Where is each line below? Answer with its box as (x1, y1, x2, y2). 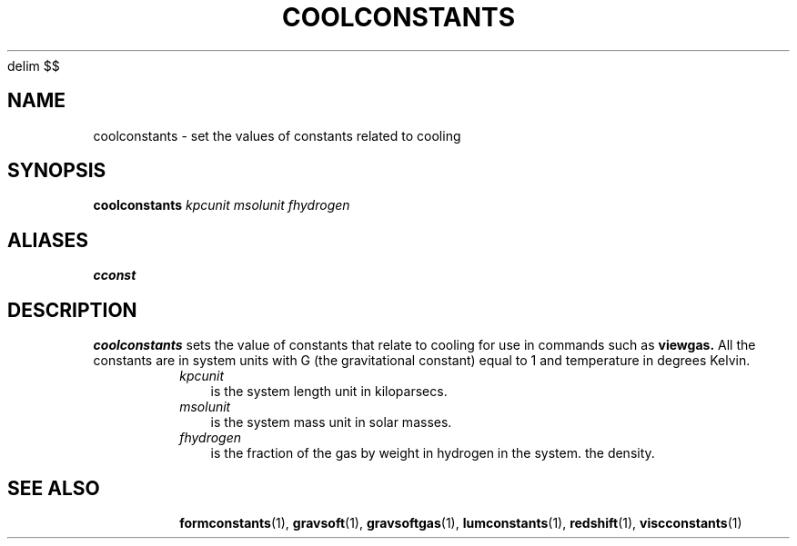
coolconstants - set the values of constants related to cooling (93, 127, 461, 144)
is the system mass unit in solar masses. (210, 414, 452, 431)
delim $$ (7, 57, 60, 74)
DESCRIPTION (7, 298, 137, 322)
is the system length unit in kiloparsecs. (210, 383, 448, 400)
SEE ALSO (7, 476, 100, 500)
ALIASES (7, 228, 89, 252)
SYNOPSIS (7, 159, 106, 183)
